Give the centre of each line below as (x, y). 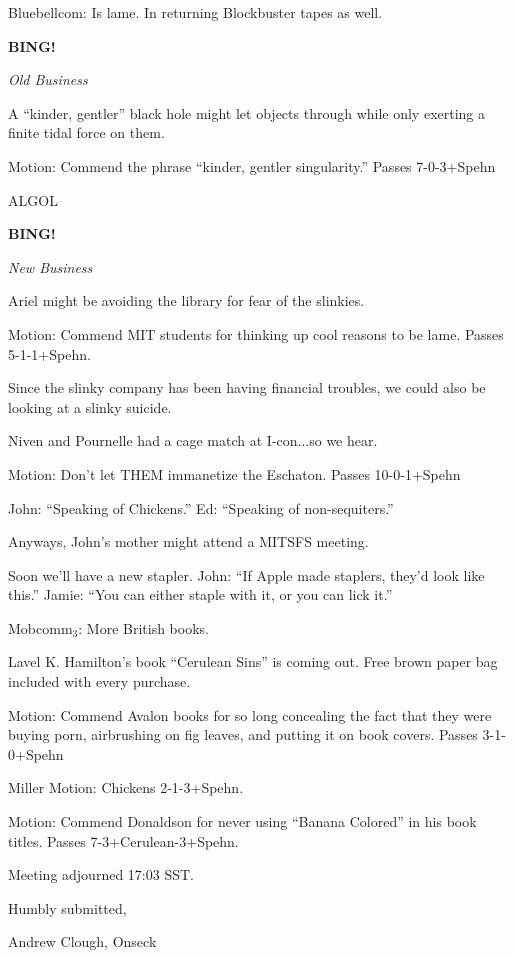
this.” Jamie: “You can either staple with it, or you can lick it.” (200, 594)
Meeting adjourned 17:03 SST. (101, 874)
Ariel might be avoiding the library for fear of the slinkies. (186, 300)
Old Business (48, 79)
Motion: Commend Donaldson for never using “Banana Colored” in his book (242, 821)
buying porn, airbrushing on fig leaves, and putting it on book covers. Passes (243, 734)
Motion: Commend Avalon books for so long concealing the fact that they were (250, 714)
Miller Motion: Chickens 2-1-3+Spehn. (126, 787)
